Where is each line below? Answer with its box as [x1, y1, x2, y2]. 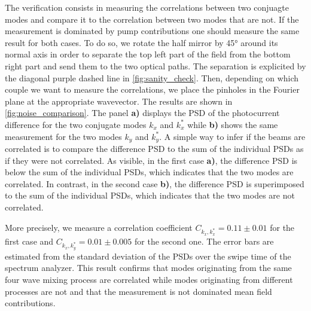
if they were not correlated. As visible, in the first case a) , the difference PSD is [5, 154, 298, 166]
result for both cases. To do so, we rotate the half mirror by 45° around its [5, 36, 278, 48]
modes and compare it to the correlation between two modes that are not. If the [5, 13, 299, 25]
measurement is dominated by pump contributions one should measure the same [5, 25, 300, 37]
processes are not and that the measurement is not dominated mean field [5, 285, 272, 297]
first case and [5, 234, 54, 247]
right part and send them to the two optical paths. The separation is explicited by [5, 59, 306, 72]
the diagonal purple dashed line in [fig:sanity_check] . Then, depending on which [5, 71, 299, 84]
